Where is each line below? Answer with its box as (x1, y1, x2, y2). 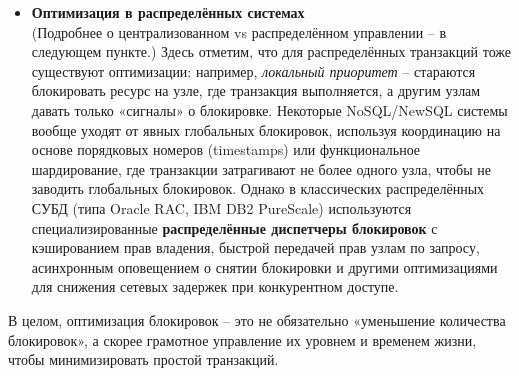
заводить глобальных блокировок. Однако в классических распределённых (31, 178, 485, 199)
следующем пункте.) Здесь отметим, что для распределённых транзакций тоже (31, 41, 512, 62)
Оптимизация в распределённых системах (31, 2, 305, 22)
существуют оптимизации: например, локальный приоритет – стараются (31, 60, 476, 81)
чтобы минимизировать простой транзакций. (8, 349, 279, 370)
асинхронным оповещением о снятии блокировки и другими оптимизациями (31, 256, 498, 277)
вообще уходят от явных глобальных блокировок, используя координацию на (31, 119, 501, 140)
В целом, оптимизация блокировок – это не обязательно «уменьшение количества (8, 309, 506, 330)
